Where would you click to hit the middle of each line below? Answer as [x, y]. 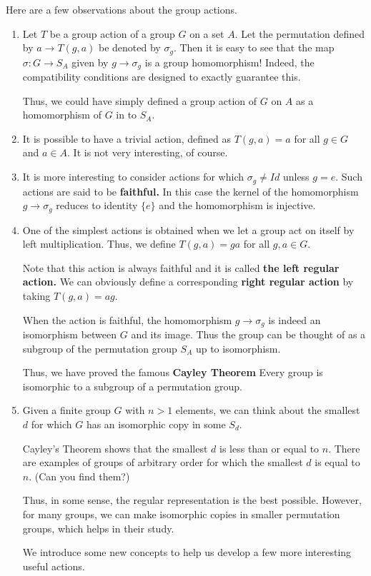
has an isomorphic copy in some [156, 424]
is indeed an [295, 319]
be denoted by [130, 47]
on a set [207, 33]
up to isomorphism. [238, 348]
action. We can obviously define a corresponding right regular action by [188, 282]
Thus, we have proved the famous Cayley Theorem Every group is [173, 372]
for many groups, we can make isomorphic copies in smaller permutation [181, 514]
